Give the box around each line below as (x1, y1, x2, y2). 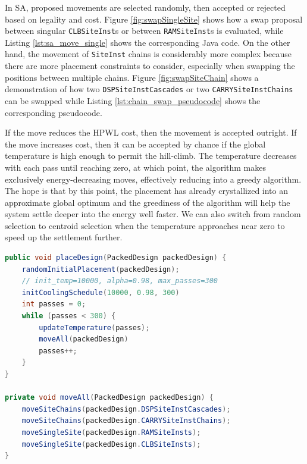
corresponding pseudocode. (5, 106, 102, 118)
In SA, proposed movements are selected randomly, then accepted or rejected (5, 1, 286, 13)
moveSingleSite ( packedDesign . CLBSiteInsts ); (21, 440, 201, 449)
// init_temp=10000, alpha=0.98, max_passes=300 (21, 277, 218, 286)
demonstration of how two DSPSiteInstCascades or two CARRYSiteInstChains (5, 83, 293, 95)
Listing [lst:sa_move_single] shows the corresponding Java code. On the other (5, 36, 290, 48)
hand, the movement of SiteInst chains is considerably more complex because (5, 48, 292, 60)
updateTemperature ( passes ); (39, 323, 150, 332)
